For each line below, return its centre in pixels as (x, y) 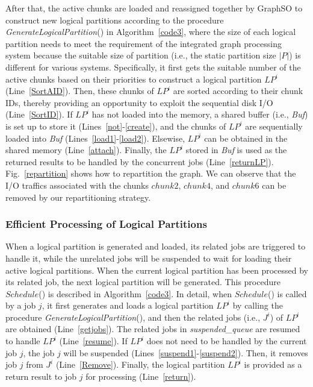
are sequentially (274, 126)
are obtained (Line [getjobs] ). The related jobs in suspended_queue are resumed (153, 329)
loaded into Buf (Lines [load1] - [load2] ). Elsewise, (95, 138)
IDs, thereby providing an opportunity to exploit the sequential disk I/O (139, 102)
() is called (287, 293)
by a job (21, 305)
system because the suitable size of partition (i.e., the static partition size (141, 55)
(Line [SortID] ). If (39, 114)
